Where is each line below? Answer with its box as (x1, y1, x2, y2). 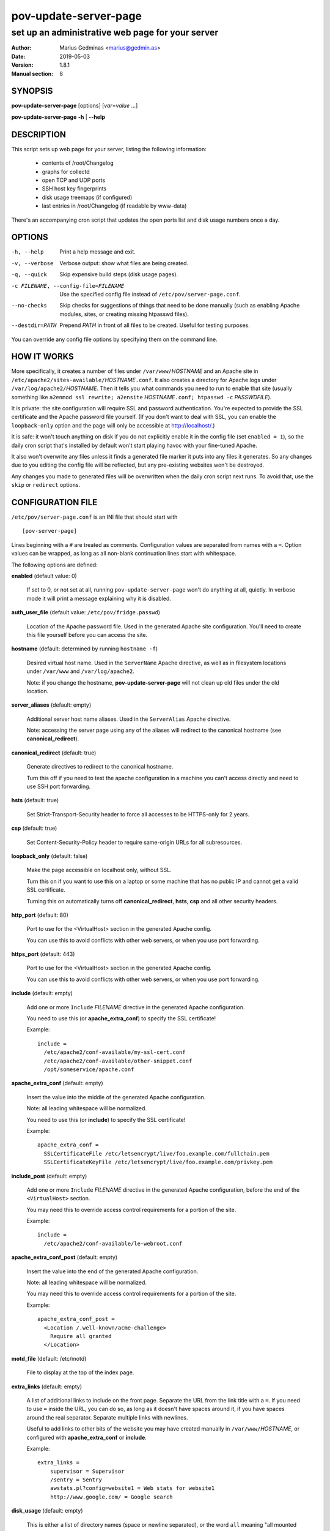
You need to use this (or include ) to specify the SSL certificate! (26, 1116, 186, 1123)
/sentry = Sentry (50, 1476, 102, 1483)
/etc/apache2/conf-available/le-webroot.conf (43, 1240, 183, 1247)
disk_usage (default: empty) (11, 1507, 83, 1514)
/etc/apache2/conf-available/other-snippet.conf (43, 1057, 193, 1064)
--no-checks (11, 302, 47, 309)
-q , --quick (11, 271, 47, 278)
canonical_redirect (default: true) (11, 749, 97, 756)
